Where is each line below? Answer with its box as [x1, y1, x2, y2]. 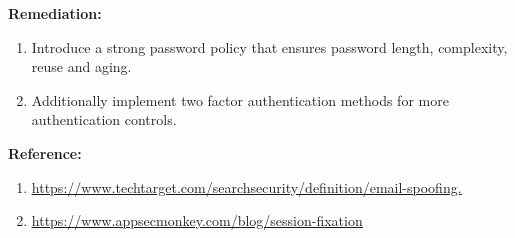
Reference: [8, 142, 82, 163]
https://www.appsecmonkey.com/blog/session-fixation [31, 210, 363, 231]
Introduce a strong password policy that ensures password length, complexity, [31, 36, 508, 57]
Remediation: [8, 3, 102, 23]
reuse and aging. [31, 56, 132, 77]
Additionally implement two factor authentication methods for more [31, 89, 449, 110]
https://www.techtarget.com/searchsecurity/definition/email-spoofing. [31, 176, 462, 197]
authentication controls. [31, 109, 177, 130]
